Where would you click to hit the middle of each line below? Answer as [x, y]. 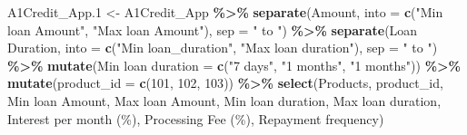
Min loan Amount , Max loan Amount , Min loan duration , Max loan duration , [224, 100]
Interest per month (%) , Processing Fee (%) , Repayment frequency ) [196, 118]
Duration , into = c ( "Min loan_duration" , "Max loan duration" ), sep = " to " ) [223, 48]
